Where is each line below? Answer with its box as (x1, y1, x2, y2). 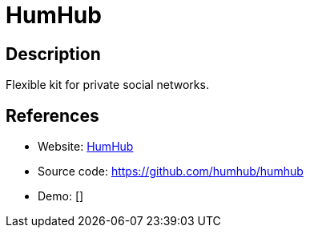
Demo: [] (38, 189, 84, 204)
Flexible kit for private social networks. (6, 78, 209, 92)
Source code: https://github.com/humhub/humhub (38, 164, 304, 179)
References (6, 105, 99, 126)
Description (6, 43, 101, 64)
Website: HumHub (38, 139, 134, 154)
